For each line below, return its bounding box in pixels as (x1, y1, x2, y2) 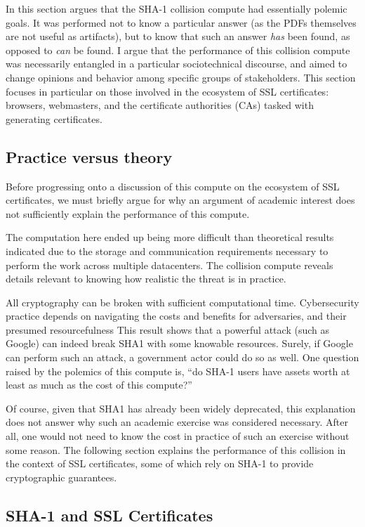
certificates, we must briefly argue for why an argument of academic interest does (6, 193, 355, 207)
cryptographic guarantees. (6, 469, 117, 484)
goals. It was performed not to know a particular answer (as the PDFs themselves (6, 15, 357, 30)
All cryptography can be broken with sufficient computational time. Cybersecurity (6, 294, 359, 309)
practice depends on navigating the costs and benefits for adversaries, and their (6, 308, 347, 323)
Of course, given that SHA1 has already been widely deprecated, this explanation (6, 401, 356, 415)
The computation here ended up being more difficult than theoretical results (6, 230, 334, 245)
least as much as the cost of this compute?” (6, 377, 192, 392)
